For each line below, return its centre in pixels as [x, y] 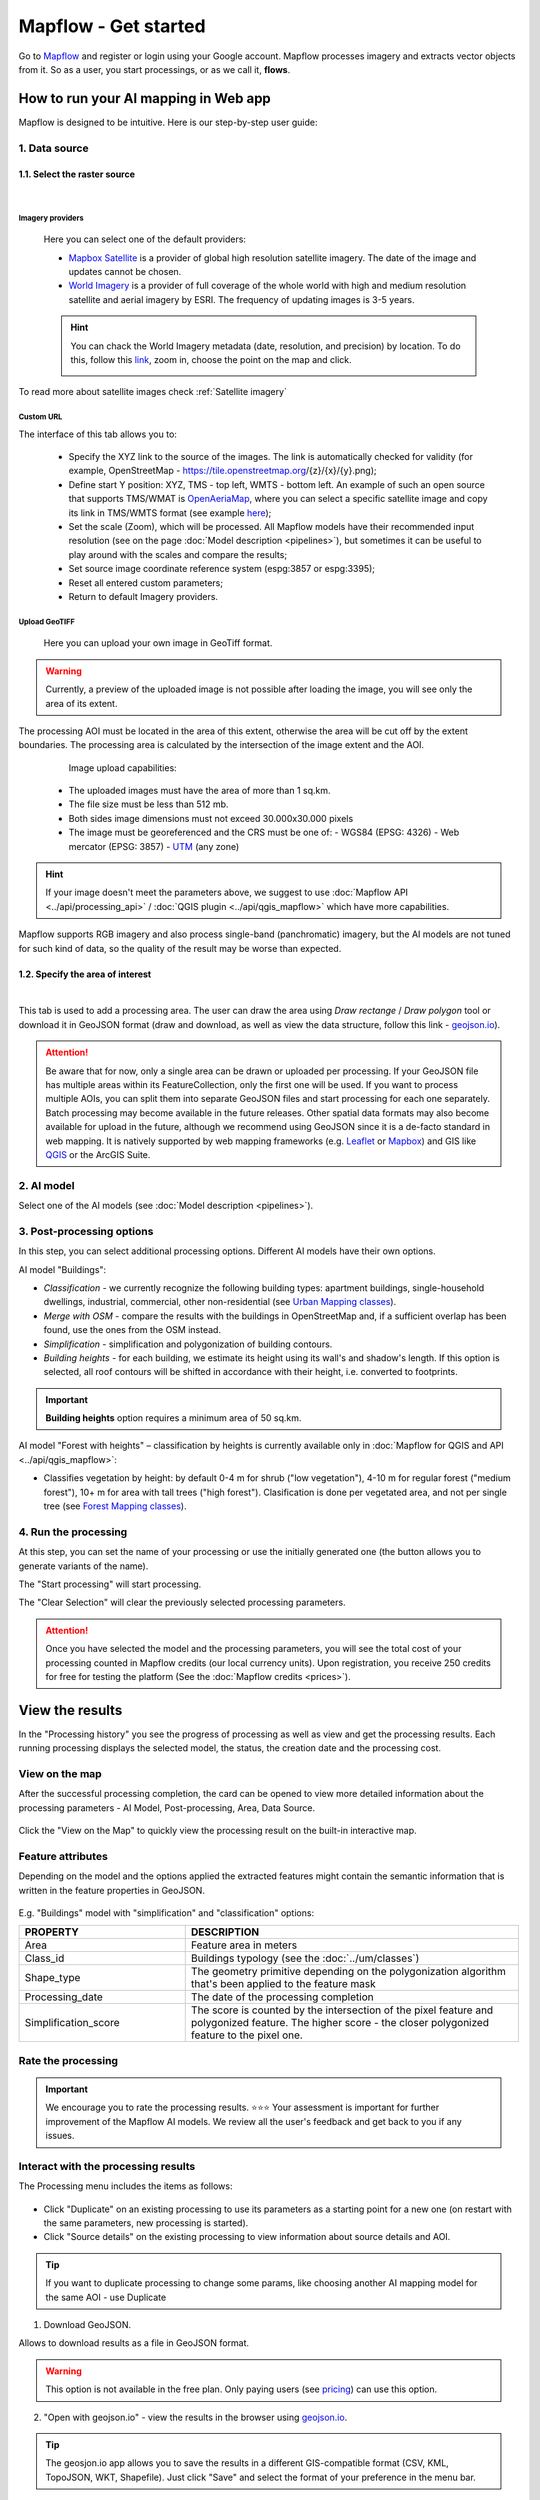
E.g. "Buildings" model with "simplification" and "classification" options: [166, 1913]
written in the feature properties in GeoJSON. [111, 1890]
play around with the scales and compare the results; [178, 554]
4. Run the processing [73, 1532]
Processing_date [64, 1997]
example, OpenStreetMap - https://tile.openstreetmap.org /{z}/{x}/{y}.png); [222, 471]
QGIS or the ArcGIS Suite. [98, 1154]
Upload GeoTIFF [46, 621]
